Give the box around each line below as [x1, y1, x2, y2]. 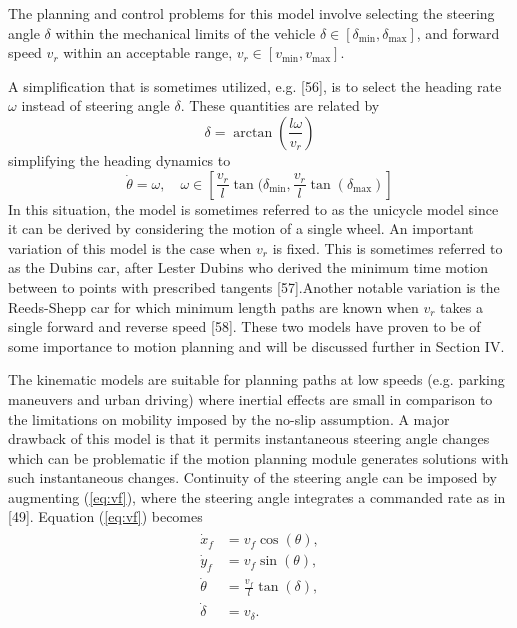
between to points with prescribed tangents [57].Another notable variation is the [8, 276, 500, 297]
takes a [440, 296, 483, 317]
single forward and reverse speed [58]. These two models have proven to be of [8, 316, 481, 337]
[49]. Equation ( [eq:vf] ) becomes [8, 506, 203, 527]
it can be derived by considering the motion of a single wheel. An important [8, 218, 474, 239]
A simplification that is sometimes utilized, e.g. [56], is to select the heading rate [8, 75, 502, 96]
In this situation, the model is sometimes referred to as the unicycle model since [8, 198, 499, 219]
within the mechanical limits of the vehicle [55, 22, 316, 43]
